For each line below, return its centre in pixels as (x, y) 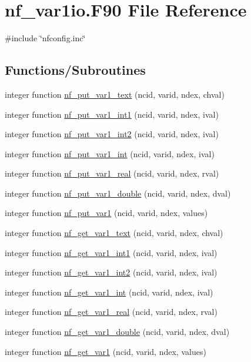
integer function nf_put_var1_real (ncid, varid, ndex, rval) (112, 173)
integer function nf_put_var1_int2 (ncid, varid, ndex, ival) (112, 134)
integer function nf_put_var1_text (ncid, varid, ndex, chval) (115, 94)
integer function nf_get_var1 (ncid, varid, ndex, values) (106, 351)
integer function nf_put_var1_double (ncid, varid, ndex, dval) (118, 193)
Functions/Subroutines (75, 70)
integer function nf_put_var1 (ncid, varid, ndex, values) (106, 213)
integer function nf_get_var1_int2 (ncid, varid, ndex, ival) (111, 272)
